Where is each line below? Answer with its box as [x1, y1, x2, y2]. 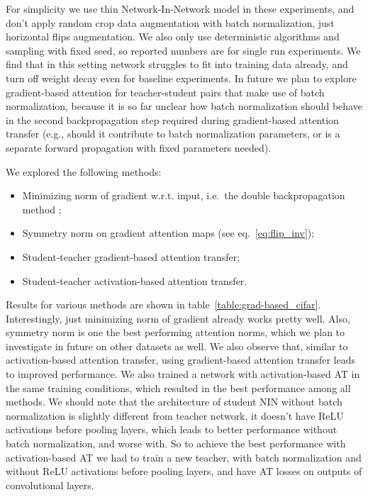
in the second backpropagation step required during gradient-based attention [6, 112, 339, 127]
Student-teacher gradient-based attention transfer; [22, 249, 240, 264]
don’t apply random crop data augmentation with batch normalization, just [6, 15, 335, 30]
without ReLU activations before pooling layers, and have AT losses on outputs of [6, 464, 362, 479]
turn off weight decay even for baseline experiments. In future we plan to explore [6, 70, 357, 85]
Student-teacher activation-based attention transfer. [22, 273, 247, 288]
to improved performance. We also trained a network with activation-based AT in [6, 367, 360, 381]
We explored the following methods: [6, 164, 162, 179]
